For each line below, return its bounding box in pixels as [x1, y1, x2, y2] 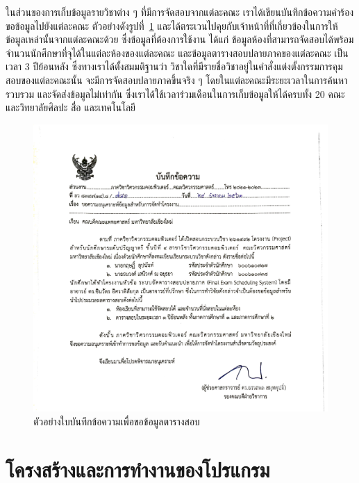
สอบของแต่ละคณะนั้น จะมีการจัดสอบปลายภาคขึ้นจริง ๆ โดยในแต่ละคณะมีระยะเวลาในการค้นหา [6, 72, 348, 87]
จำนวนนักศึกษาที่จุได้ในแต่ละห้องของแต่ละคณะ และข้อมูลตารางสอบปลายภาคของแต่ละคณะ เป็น [6, 45, 349, 60]
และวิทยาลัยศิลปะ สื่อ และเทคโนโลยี [6, 100, 135, 115]
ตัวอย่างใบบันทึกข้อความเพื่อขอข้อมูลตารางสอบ [33, 414, 200, 428]
